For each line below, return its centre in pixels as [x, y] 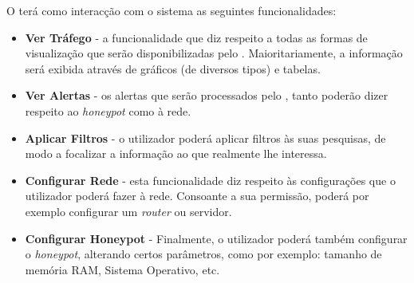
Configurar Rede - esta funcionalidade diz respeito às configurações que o [210, 180]
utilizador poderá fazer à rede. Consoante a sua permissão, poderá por [197, 196]
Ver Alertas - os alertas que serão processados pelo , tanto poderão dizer [207, 95]
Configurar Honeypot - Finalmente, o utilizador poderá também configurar [216, 238]
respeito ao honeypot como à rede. [108, 110]
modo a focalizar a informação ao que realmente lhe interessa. [176, 153]
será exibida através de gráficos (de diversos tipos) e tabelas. [173, 68]
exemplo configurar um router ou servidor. [128, 211]
